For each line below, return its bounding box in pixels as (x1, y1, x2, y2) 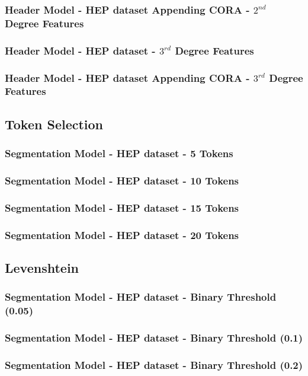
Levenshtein (5, 258, 79, 276)
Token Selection (5, 114, 104, 133)
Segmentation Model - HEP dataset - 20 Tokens (5, 227, 239, 242)
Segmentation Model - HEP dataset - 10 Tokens (5, 173, 239, 187)
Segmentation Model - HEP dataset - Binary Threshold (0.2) (5, 357, 303, 372)
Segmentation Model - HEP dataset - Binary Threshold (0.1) (5, 330, 303, 345)
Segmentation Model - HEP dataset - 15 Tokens (5, 200, 239, 215)
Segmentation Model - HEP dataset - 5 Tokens (5, 146, 233, 161)
